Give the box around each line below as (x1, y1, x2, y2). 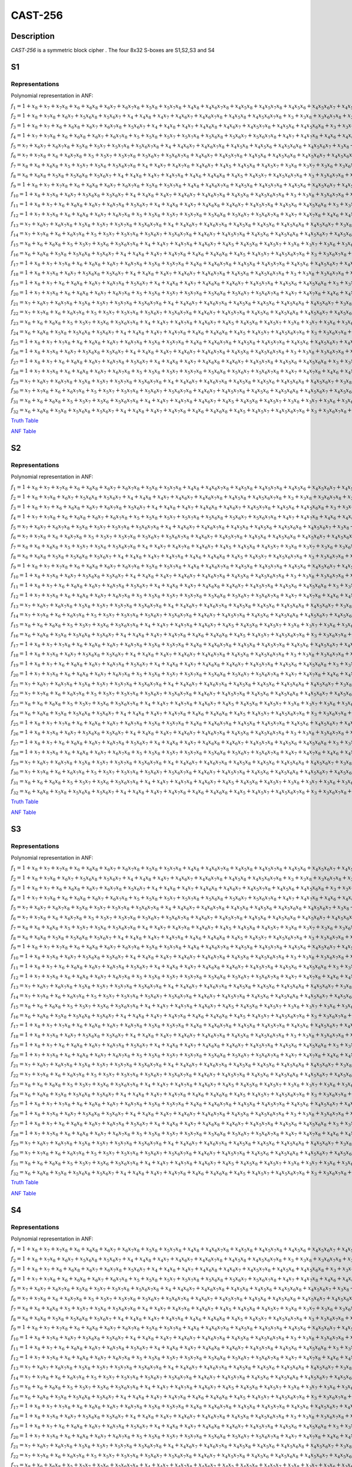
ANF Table (11, 428, 36, 434)
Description (11, 31, 55, 41)
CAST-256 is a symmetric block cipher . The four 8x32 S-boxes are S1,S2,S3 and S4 (11, 47, 215, 54)
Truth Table (11, 417, 39, 424)
